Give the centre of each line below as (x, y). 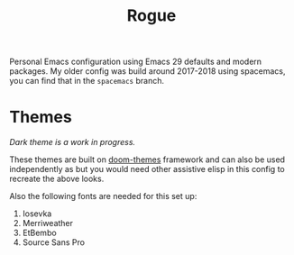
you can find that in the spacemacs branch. (87, 81)
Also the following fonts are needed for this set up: (103, 196)
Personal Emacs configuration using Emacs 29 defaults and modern (136, 62)
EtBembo (39, 233)
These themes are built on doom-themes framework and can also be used (147, 159)
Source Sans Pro (54, 242)
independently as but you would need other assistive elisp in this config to (147, 169)
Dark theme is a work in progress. (73, 142)
